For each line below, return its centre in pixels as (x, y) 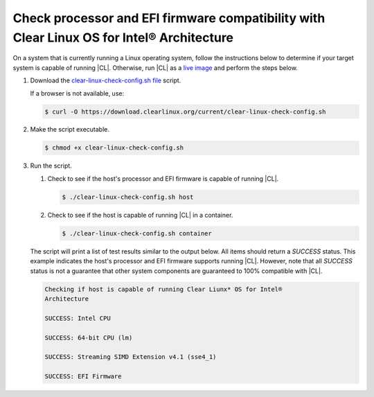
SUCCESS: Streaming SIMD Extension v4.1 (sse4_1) (131, 357)
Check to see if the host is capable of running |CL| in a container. (140, 215)
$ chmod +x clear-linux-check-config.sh (114, 148)
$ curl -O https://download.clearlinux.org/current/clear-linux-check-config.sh (185, 112)
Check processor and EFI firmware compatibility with (169, 18)
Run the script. (51, 166)
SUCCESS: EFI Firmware (83, 377)
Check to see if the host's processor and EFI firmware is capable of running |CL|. (163, 178)
